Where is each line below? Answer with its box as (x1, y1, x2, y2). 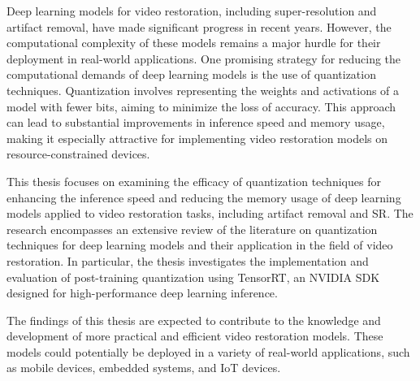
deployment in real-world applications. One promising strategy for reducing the (6, 50, 401, 67)
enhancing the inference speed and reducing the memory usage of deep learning (6, 188, 401, 206)
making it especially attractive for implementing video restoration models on (6, 129, 388, 146)
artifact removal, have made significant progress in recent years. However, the (6, 18, 392, 35)
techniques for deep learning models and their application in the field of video (6, 236, 393, 253)
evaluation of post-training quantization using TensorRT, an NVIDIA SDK (6, 268, 380, 285)
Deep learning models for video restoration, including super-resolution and (6, 2, 377, 19)
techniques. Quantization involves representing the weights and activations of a (6, 81, 400, 98)
